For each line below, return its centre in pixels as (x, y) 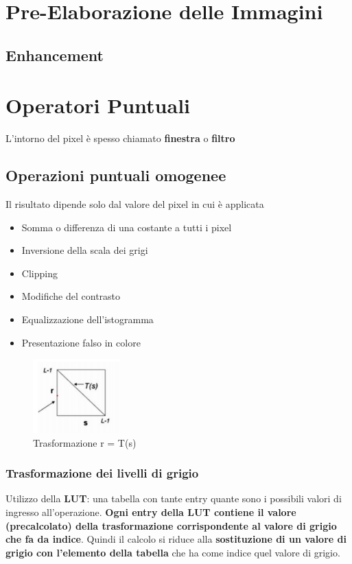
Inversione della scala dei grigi (85, 250)
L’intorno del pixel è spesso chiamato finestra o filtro (120, 138)
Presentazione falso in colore (81, 342)
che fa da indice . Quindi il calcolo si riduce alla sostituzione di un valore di (176, 539)
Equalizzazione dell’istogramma (87, 319)
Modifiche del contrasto (71, 296)
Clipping (39, 273)
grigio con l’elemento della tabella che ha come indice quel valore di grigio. (173, 552)
